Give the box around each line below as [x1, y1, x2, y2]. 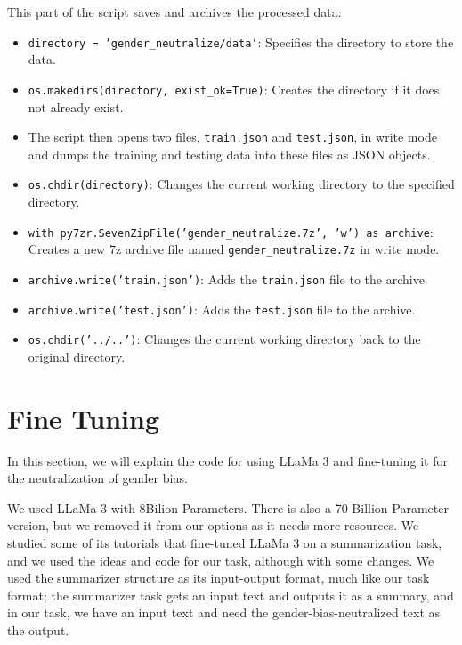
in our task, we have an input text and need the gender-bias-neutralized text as [7, 603, 441, 622]
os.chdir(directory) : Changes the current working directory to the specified [28, 175, 455, 193]
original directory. [28, 347, 126, 365]
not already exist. [28, 97, 124, 116]
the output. [7, 620, 69, 639]
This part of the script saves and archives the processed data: [7, 3, 342, 20]
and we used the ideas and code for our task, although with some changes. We [7, 551, 434, 569]
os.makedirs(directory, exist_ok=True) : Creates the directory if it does [28, 79, 440, 98]
